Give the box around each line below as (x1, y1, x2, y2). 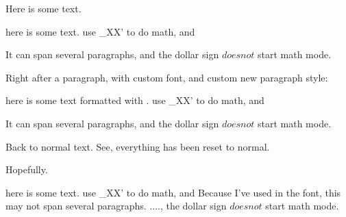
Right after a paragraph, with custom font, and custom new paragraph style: (5, 70, 328, 84)
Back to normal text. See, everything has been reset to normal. (5, 139, 270, 153)
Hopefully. (5, 162, 48, 177)
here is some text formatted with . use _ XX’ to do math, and (5, 93, 264, 107)
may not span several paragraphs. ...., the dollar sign (5, 199, 227, 213)
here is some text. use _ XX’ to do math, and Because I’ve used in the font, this (5, 185, 341, 199)
